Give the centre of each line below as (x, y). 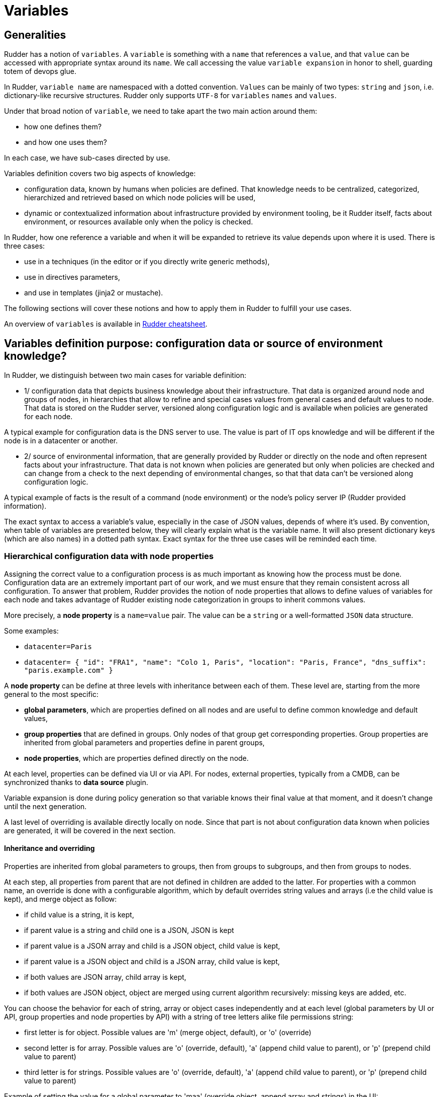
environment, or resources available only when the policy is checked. (139, 222)
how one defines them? (63, 127)
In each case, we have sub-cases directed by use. (87, 158)
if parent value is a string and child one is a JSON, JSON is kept (129, 930)
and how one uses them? (66, 142)
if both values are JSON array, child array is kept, (105, 977)
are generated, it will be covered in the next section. (90, 830)
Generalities (35, 35)
